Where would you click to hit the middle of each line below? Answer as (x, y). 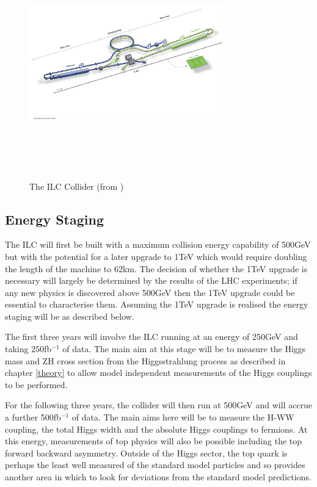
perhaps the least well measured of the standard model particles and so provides (155, 465)
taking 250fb (28, 349)
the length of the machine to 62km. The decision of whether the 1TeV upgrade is (156, 268)
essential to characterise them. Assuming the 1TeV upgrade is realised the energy (157, 304)
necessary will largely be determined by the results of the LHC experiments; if (151, 280)
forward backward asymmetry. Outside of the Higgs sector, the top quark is (146, 453)
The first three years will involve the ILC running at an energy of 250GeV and (151, 337)
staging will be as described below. (70, 316)
